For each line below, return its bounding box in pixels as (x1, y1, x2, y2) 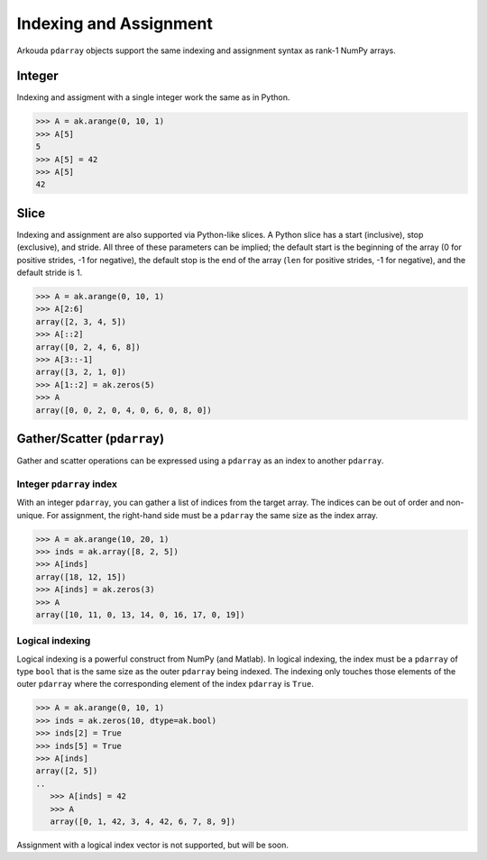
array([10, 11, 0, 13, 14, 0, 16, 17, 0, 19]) (35, 609, 245, 619)
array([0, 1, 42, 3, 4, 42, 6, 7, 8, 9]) (50, 816, 236, 827)
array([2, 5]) (35, 766, 98, 776)
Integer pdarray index (16, 478, 117, 490)
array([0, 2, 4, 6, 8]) (35, 342, 142, 352)
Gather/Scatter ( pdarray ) (16, 431, 165, 446)
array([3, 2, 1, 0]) (35, 367, 126, 378)
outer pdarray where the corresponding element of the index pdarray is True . (16, 679, 315, 690)
